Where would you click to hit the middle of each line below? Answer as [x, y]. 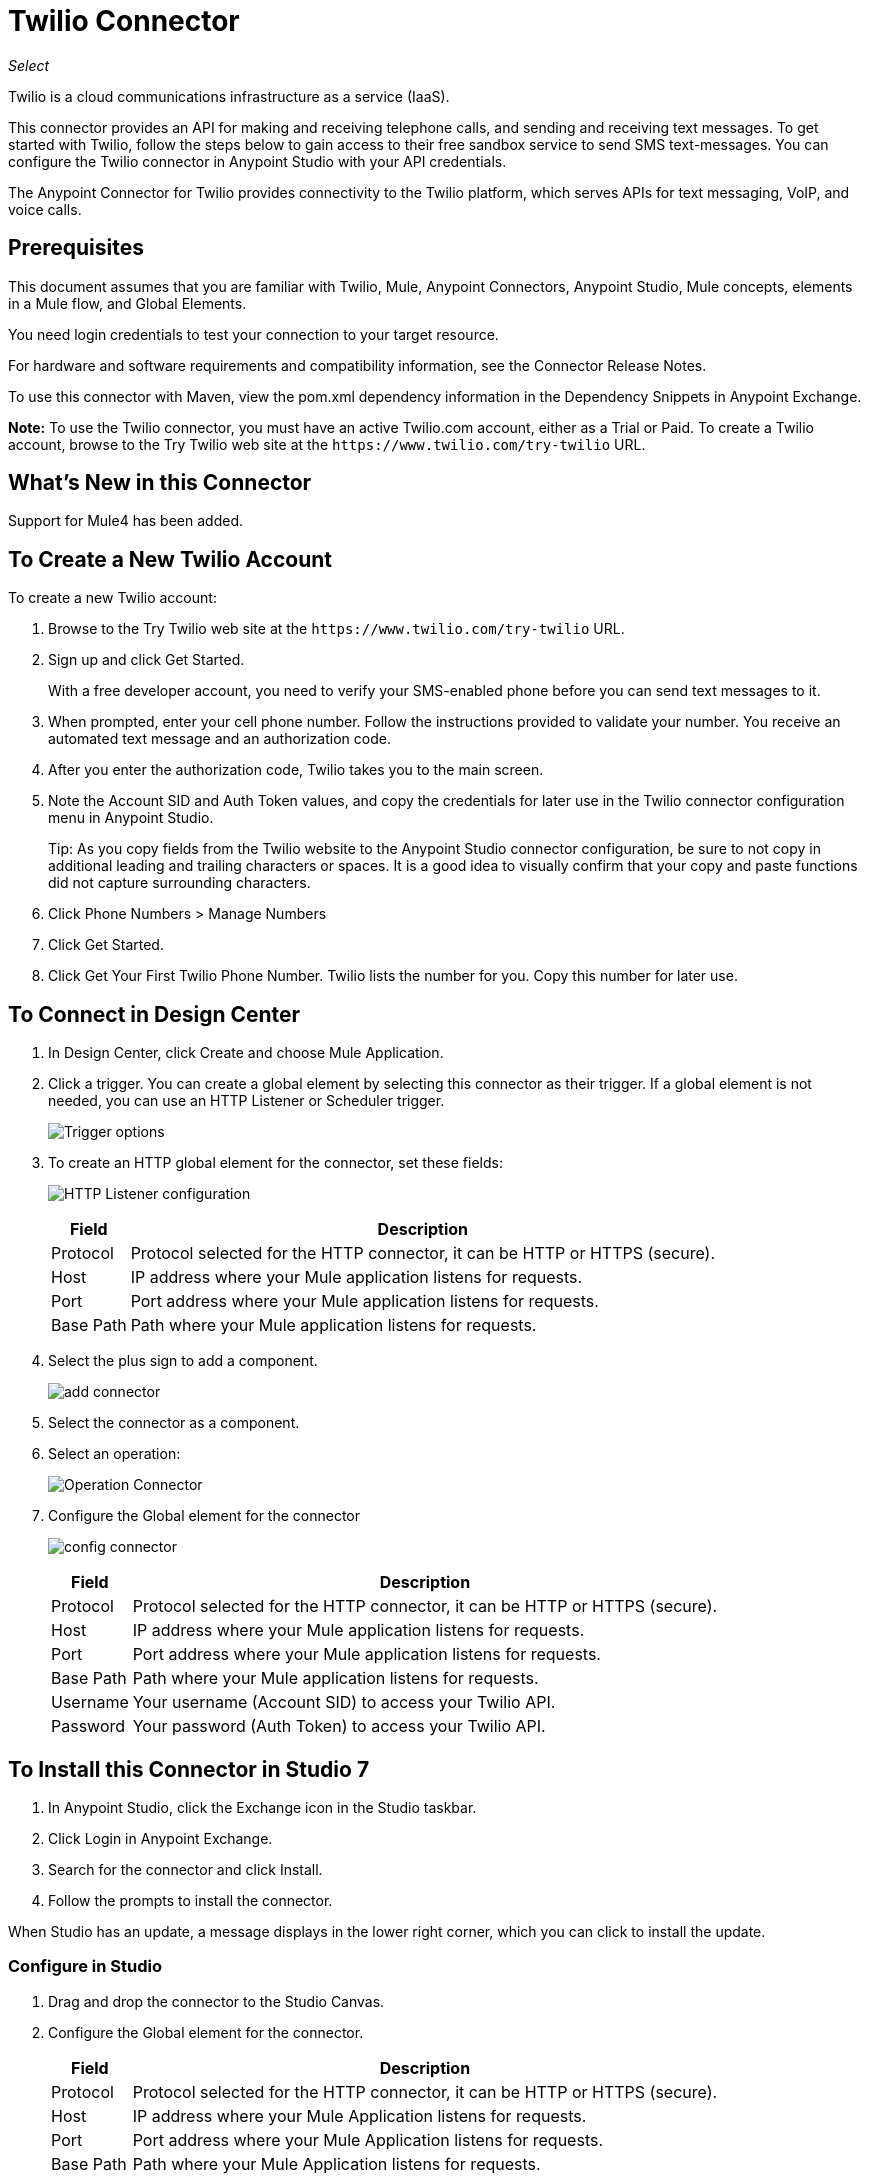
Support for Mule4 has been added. [125, 521]
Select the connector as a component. [174, 1423]
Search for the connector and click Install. [185, 1869]
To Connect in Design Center [154, 1014]
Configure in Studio [85, 1966]
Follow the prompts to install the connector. [190, 1900]
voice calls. [45, 209]
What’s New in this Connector [160, 483]
